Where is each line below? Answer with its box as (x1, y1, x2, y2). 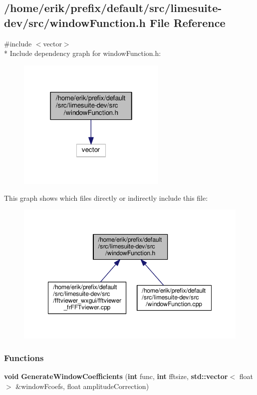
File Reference (149, 14, 226, 30)
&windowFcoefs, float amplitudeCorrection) (15, 381, 149, 392)
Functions (4, 352, 44, 364)
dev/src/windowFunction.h (4, 14, 146, 30)
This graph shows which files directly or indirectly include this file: (4, 192, 208, 203)
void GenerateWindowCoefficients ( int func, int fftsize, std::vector (4, 371, 228, 382)
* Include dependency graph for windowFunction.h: (4, 48, 161, 58)
